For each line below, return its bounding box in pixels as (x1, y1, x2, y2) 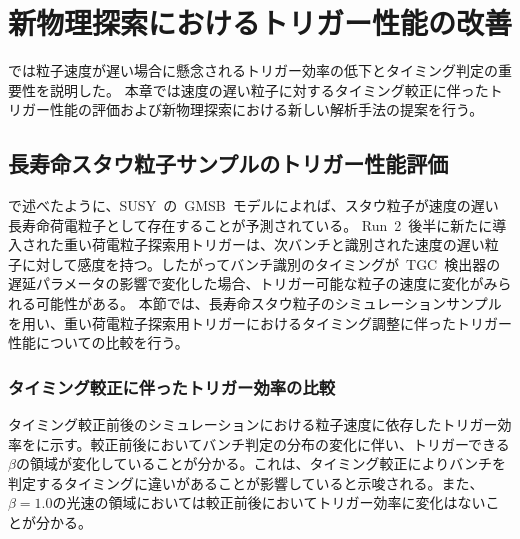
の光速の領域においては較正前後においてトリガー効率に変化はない (52, 492, 486, 513)
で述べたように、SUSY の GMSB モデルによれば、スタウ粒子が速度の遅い (8, 195, 499, 216)
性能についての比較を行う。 (8, 332, 189, 353)
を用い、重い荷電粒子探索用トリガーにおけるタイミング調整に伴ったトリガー (8, 312, 512, 333)
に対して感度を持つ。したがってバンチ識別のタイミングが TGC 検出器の (21, 253, 501, 274)
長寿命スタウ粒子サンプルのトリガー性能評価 (8, 148, 449, 179)
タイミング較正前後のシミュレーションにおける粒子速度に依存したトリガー (8, 414, 498, 435)
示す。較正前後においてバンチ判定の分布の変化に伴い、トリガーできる (49, 433, 510, 454)
